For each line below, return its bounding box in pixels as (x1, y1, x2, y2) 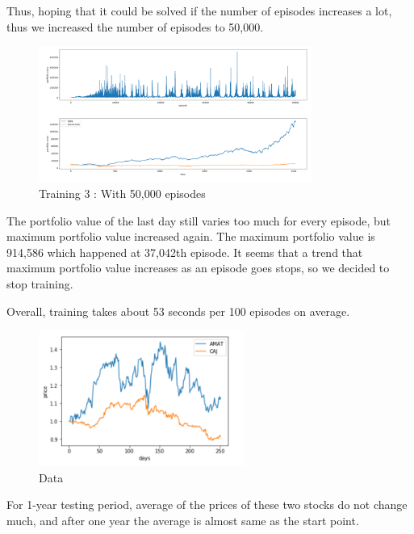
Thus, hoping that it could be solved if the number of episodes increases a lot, (6, 2, 392, 19)
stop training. (6, 275, 73, 292)
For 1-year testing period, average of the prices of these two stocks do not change (6, 496, 408, 513)
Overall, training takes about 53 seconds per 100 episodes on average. (6, 302, 350, 319)
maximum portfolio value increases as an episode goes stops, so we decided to (6, 259, 390, 276)
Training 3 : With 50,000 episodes (39, 185, 206, 202)
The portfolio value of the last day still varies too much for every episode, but (6, 212, 391, 229)
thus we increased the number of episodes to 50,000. (6, 18, 264, 35)
